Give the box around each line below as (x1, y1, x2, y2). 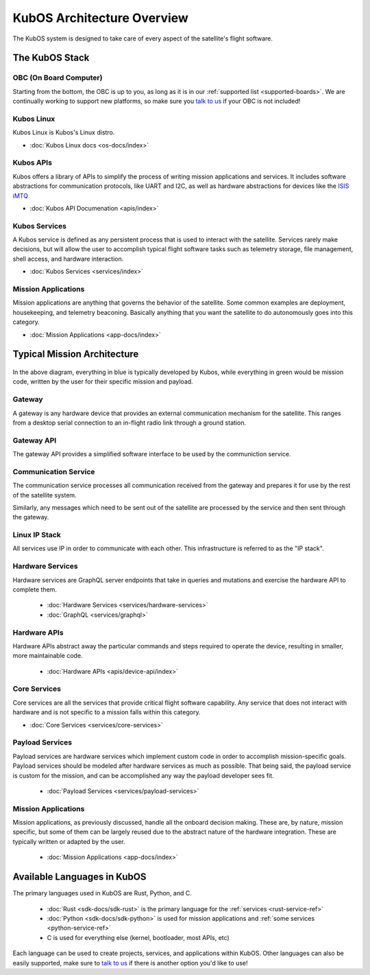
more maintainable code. (12, 652, 83, 660)
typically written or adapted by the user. (12, 837, 125, 845)
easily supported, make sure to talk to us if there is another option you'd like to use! (12, 959, 248, 967)
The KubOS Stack (12, 52, 90, 64)
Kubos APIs (12, 158, 53, 167)
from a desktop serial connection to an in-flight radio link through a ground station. (12, 419, 247, 427)
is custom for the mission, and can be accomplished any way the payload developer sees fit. (12, 771, 274, 779)
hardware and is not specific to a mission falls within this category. (12, 708, 201, 716)
